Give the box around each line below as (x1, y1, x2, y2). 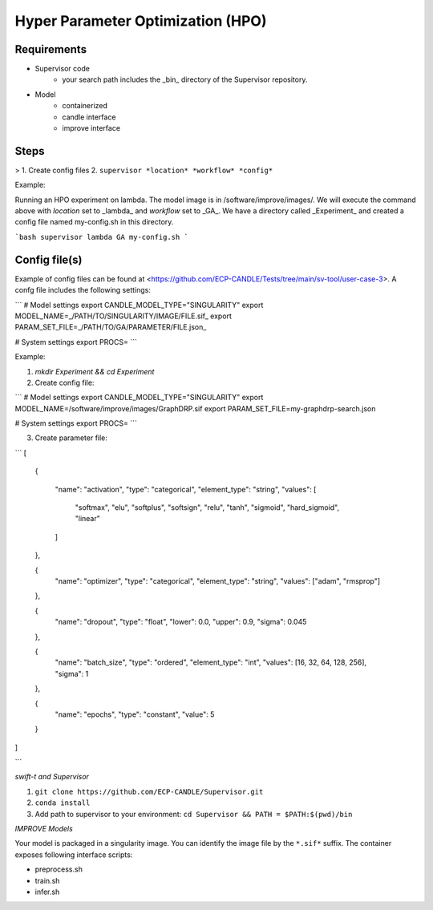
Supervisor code (34, 64, 90, 74)
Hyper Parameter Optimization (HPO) (14, 12, 267, 30)
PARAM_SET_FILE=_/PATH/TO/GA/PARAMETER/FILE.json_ (14, 322, 207, 332)
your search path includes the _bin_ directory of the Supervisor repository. (62, 75, 308, 84)
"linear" (75, 514, 100, 524)
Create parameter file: (34, 433, 108, 443)
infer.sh (34, 887, 60, 896)
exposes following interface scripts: (14, 850, 133, 859)
